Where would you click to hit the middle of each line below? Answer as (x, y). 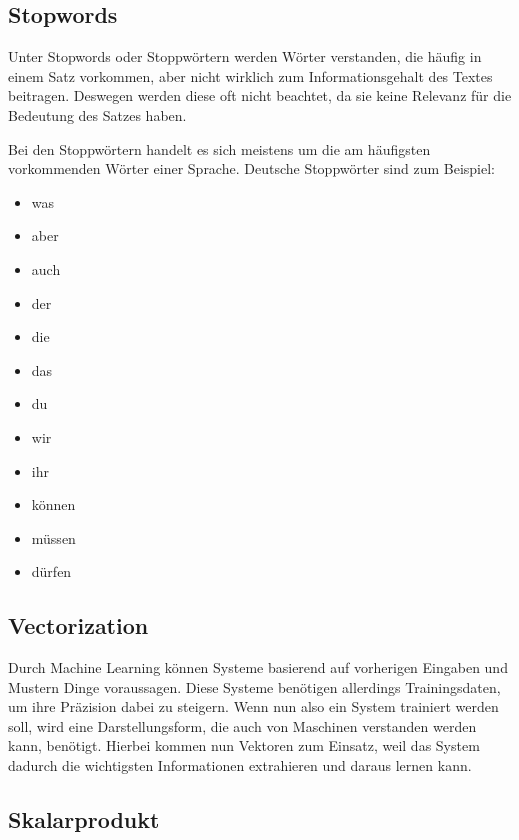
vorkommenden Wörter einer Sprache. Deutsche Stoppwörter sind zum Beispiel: (251, 168)
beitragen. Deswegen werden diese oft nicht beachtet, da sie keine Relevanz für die (260, 95)
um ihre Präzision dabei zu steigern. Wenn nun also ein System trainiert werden (253, 706)
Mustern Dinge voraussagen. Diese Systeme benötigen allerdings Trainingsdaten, (254, 686)
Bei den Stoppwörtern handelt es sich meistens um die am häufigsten (219, 148)
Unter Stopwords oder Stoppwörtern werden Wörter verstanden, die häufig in (245, 56)
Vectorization (78, 625)
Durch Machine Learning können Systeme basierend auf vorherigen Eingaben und (258, 667)
